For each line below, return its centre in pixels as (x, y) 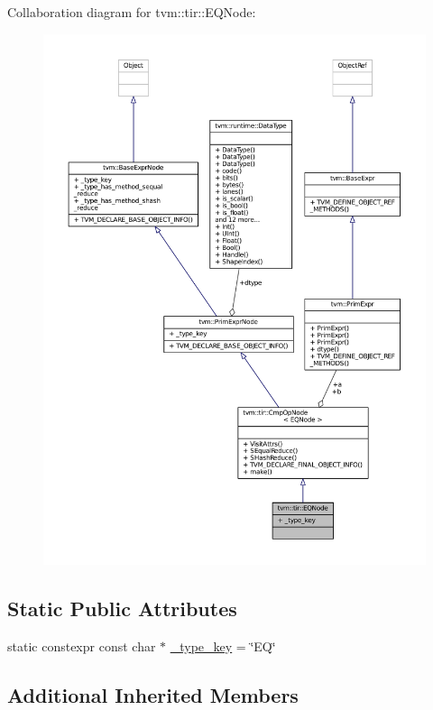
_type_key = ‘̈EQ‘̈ (223, 645)
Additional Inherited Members (153, 694)
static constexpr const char (82, 645)
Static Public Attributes (122, 608)
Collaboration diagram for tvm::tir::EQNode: (132, 12)
